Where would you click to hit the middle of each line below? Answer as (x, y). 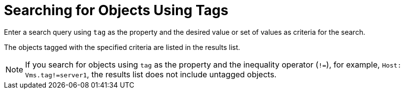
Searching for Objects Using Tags (116, 10)
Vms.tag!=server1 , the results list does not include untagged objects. (151, 74)
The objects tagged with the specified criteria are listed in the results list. (122, 47)
